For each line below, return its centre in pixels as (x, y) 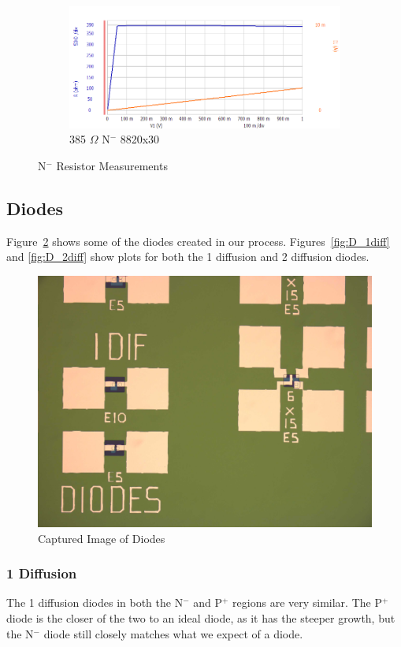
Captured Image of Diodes (102, 538)
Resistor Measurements (112, 165)
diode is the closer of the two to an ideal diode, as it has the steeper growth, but (201, 617)
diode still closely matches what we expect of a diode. (173, 633)
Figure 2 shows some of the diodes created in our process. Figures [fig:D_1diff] (198, 241)
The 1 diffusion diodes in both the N (95, 602)
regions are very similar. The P (307, 602)
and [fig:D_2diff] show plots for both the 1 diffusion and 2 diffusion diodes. (188, 257)
